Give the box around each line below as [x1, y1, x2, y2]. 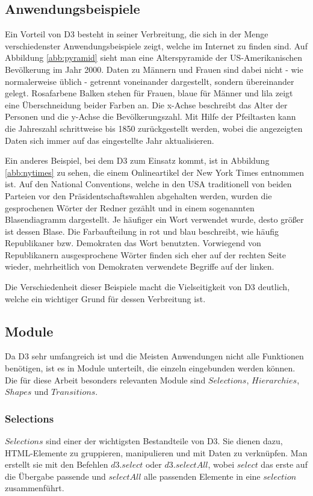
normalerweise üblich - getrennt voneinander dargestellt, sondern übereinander [5, 75, 294, 87]
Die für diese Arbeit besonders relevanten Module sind [5, 373, 206, 386]
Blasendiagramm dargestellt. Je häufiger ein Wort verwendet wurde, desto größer [5, 213, 304, 226]
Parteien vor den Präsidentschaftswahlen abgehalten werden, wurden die [5, 189, 272, 202]
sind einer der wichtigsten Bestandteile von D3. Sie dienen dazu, [46, 435, 283, 447]
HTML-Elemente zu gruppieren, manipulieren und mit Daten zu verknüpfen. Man [5, 446, 308, 459]
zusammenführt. [5, 482, 64, 494]
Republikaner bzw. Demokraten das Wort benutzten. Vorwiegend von [5, 237, 261, 249]
